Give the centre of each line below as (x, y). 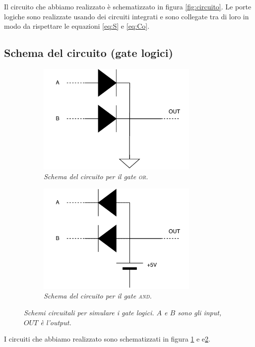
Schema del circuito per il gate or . (96, 176)
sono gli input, (200, 313)
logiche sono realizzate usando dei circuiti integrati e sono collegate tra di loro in (127, 16)
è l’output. (56, 322)
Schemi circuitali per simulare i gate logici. (89, 313)
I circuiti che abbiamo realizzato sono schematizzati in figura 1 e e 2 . (107, 339)
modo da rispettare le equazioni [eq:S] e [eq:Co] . (77, 26)
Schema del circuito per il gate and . (98, 296)
